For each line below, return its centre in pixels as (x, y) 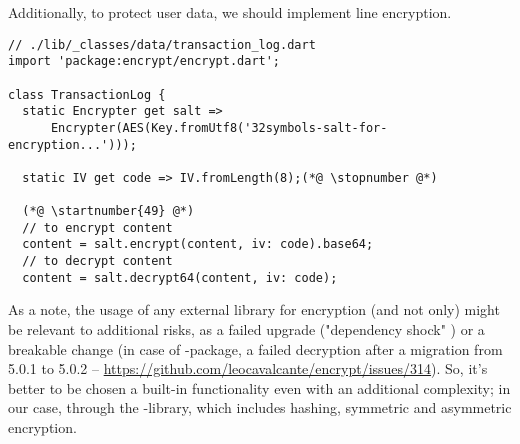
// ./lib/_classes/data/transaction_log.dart (162, 44)
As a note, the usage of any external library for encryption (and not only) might (254, 309)
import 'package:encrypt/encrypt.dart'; (144, 61)
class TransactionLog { (87, 94)
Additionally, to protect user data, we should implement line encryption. (230, 12)
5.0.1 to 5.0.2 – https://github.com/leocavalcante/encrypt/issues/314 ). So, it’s (248, 368)
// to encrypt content (97, 227)
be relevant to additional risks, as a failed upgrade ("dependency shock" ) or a (246, 329)
